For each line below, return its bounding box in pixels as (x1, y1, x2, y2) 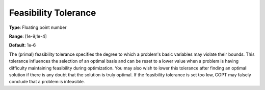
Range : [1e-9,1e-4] (9, 33, 47, 39)
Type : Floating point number (9, 24, 67, 30)
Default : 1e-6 (9, 42, 36, 48)
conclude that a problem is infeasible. (9, 79, 85, 85)
